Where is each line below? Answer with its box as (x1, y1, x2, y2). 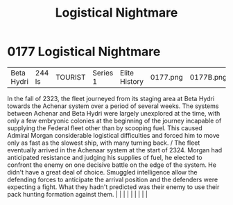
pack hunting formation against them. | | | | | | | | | (7, 190, 148, 198)
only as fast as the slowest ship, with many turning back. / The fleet (7, 139, 200, 147)
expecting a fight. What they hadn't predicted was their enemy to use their (7, 182, 220, 191)
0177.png (150, 72, 184, 82)
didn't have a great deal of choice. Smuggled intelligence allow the (7, 168, 198, 176)
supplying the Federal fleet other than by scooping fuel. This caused (7, 123, 202, 132)
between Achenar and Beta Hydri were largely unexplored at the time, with (7, 109, 221, 117)
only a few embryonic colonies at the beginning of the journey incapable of (7, 116, 222, 125)
